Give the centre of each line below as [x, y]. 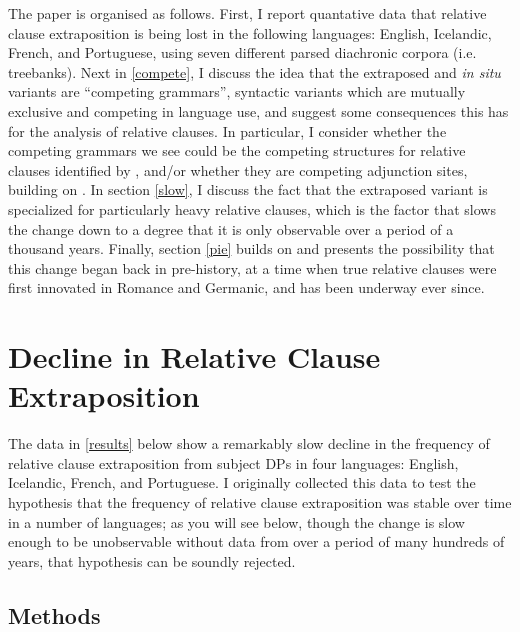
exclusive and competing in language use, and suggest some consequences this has [258, 110]
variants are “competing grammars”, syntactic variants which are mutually [237, 91]
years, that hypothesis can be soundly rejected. [152, 560]
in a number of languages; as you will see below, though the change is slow [236, 521]
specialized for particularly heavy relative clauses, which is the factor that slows [252, 208]
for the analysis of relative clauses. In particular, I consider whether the [227, 130]
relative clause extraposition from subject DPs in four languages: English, [233, 462]
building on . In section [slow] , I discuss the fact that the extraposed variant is [248, 189]
